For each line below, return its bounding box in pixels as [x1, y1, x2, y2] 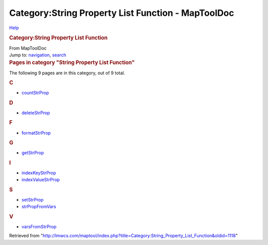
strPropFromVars [21, 203, 57, 210]
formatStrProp [21, 130, 51, 136]
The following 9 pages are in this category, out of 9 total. [9, 70, 125, 76]
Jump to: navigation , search [9, 52, 67, 58]
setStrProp [21, 196, 44, 202]
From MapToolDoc [9, 45, 47, 51]
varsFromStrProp [21, 224, 57, 230]
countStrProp [21, 90, 49, 96]
